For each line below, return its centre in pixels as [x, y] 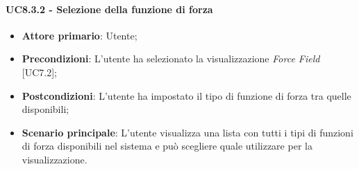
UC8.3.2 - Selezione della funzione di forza [109, 9]
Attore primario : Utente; [80, 35]
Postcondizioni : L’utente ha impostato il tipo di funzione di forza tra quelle [186, 95]
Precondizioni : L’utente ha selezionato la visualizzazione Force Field [171, 59]
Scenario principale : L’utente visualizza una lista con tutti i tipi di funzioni [187, 132]
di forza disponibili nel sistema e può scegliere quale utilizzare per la [167, 146]
